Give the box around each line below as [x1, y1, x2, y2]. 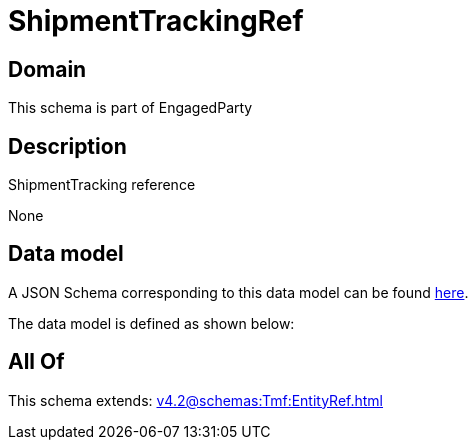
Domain [8, 56, 87, 82]
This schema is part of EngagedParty [8, 99, 253, 117]
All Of [8, 349, 65, 375]
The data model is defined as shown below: [8, 314, 295, 332]
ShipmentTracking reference [8, 176, 196, 194]
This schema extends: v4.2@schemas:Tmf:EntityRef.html [8, 391, 384, 409]
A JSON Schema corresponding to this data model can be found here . [8, 283, 469, 301]
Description [8, 133, 127, 159]
